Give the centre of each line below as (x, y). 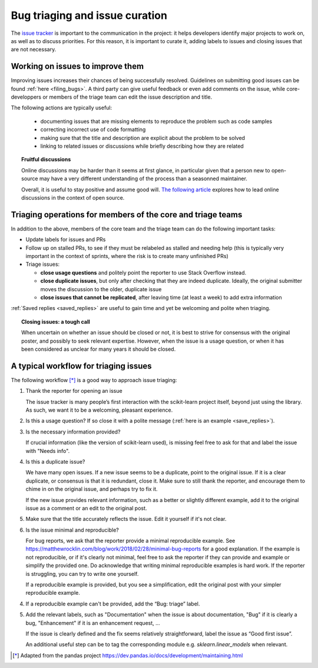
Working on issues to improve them (77, 66)
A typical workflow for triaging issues (82, 366)
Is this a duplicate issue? (55, 461)
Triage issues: (43, 264)
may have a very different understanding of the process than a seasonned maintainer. (143, 179)
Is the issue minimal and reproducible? (72, 530)
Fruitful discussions (46, 159)
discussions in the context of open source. (73, 197)
